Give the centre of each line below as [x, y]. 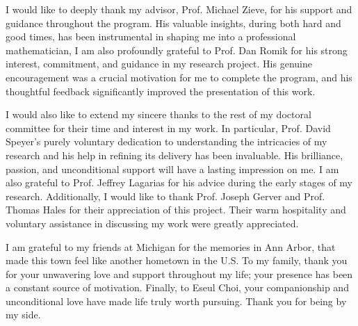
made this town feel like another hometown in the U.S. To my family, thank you [177, 260]
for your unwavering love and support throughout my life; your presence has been [179, 274]
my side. [23, 315]
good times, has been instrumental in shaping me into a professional [151, 36]
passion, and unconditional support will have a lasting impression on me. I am [172, 169]
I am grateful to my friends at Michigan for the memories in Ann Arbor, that [171, 246]
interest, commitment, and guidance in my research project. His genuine [159, 64]
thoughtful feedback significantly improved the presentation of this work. [161, 91]
